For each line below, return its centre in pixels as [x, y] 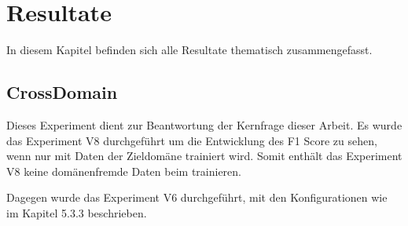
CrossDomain [62, 92]
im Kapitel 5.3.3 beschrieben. [77, 212]
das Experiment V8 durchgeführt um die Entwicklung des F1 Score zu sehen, [192, 140]
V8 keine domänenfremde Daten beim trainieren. [124, 171]
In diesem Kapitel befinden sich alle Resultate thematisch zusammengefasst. [189, 50]
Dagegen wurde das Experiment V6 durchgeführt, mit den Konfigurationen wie [197, 197]
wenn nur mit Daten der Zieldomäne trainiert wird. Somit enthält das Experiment [204, 156]
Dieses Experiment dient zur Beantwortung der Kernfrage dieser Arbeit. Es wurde [204, 124]
